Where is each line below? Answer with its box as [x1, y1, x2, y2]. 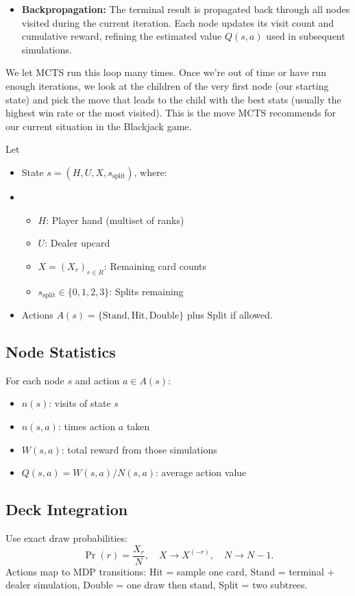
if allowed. [230, 307, 273, 321]
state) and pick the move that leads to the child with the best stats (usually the [5, 92, 341, 106]
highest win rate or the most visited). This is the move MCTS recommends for [5, 105, 336, 120]
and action [75, 373, 120, 387]
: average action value [156, 465, 247, 480]
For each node [5, 373, 64, 387]
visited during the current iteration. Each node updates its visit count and [21, 15, 334, 29]
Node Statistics [5, 340, 116, 362]
